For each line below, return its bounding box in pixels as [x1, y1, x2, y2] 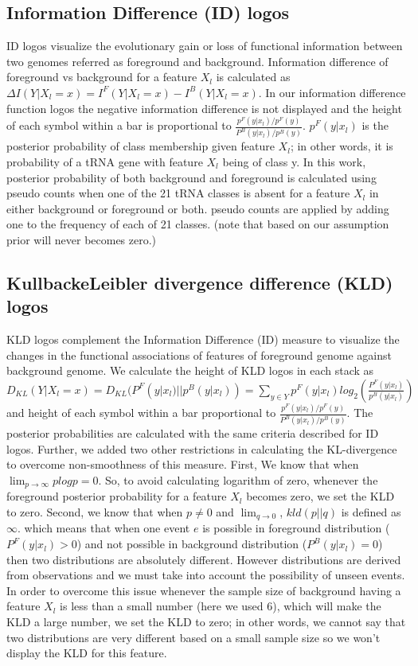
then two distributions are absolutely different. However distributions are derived [6, 551, 401, 567]
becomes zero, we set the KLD [246, 488, 395, 504]
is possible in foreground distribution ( [202, 520, 390, 536]
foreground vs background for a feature [6, 68, 197, 85]
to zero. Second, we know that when [6, 504, 183, 520]
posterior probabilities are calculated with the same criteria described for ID [6, 425, 379, 442]
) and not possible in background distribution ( [76, 536, 307, 552]
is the [361, 117, 389, 134]
